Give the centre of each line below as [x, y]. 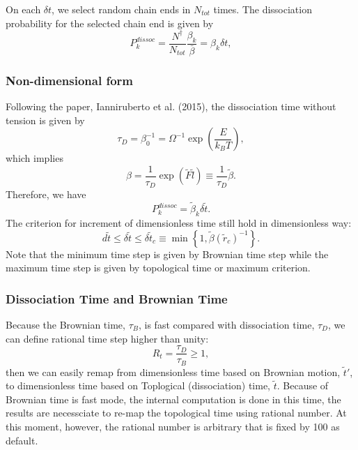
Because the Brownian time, [65, 324]
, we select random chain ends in [121, 9]
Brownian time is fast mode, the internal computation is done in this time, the [173, 399]
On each [23, 9]
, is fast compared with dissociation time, [226, 324]
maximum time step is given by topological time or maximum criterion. [158, 268]
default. [22, 440]
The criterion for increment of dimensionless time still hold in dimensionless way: [179, 222]
